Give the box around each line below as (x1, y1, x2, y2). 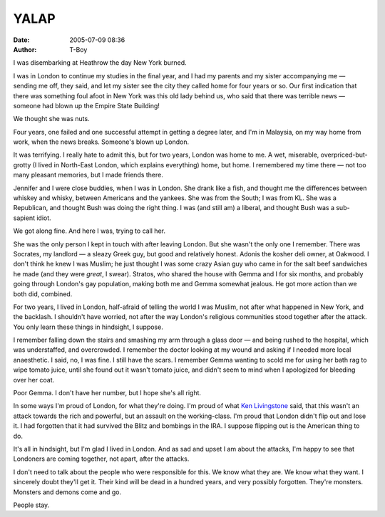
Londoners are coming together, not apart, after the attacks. (13, 454, 190, 463)
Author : (13, 45, 37, 53)
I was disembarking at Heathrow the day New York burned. (13, 58, 187, 67)
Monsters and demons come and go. (13, 488, 121, 496)
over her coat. (13, 375, 55, 384)
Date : (13, 36, 30, 44)
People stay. (13, 501, 50, 509)
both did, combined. (13, 289, 73, 298)
